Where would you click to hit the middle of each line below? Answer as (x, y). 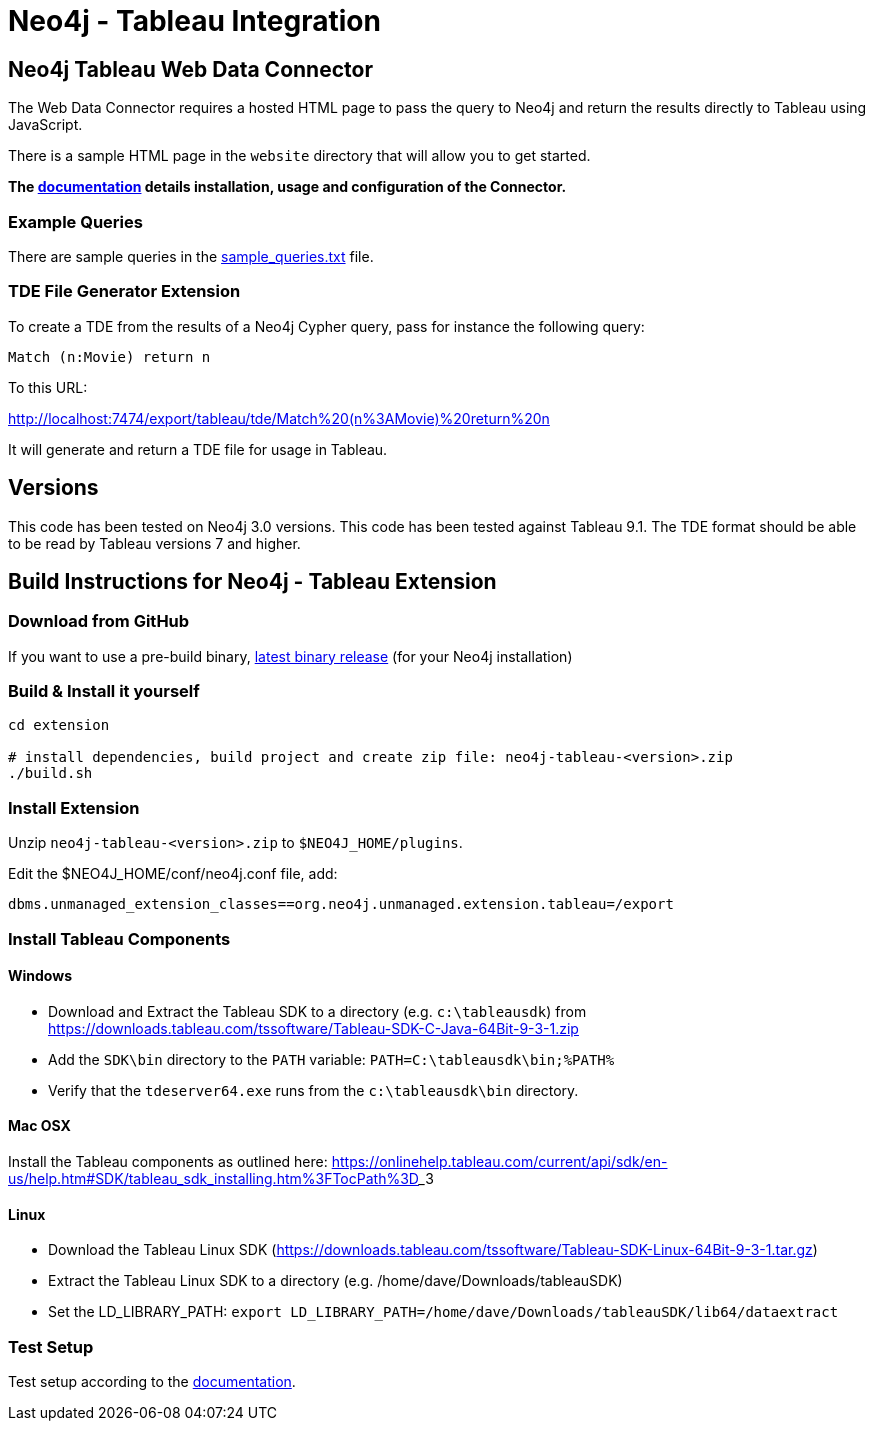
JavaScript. (45, 125)
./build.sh (50, 773)
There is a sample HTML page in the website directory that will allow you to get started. (299, 156)
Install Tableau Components (119, 938)
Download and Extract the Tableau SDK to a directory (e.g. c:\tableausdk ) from (317, 1011)
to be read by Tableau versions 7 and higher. (154, 543)
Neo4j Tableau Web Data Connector (190, 69)
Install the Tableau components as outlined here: (168, 1162)
